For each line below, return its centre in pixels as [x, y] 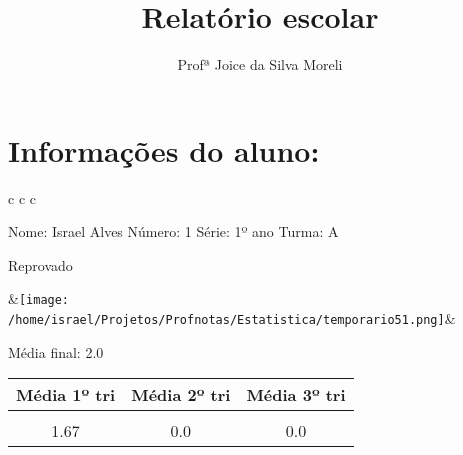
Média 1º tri [66, 395]
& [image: [39, 298]
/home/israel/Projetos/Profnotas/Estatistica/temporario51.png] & [232, 318]
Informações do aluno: [164, 149]
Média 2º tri [181, 395]
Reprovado [40, 264]
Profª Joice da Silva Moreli [260, 64]
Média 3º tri [296, 395]
